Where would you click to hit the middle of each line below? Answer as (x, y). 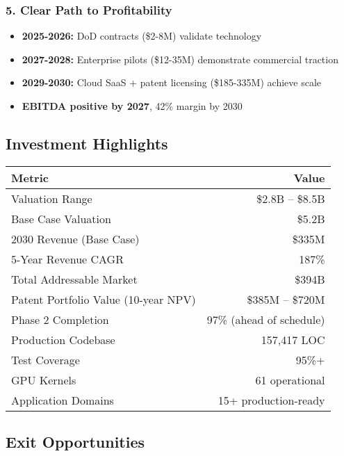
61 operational (290, 380)
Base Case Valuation (61, 218)
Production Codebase (63, 339)
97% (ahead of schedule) (266, 319)
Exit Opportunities (75, 442)
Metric (30, 177)
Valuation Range (52, 198)
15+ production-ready (271, 400)
